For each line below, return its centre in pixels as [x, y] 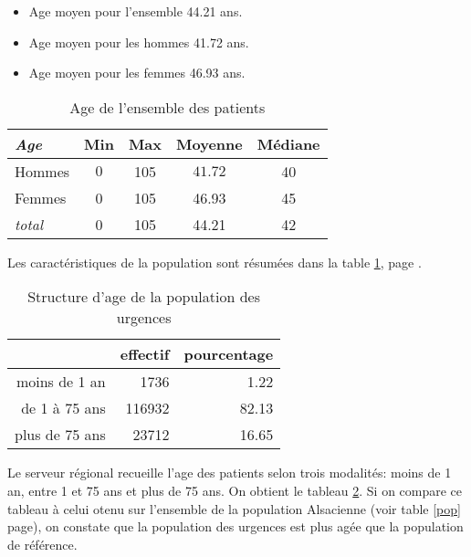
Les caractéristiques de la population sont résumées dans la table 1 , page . [215, 262]
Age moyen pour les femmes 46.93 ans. [137, 73]
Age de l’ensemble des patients [167, 107]
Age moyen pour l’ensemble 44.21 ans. [136, 11]
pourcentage [229, 354]
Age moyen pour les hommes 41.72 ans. [139, 42]
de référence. [42, 544]
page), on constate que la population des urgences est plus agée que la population [235, 526]
